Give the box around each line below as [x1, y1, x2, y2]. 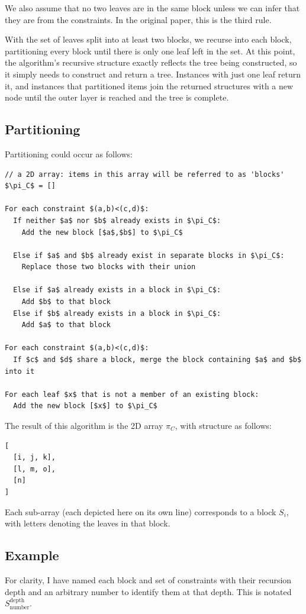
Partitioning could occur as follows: [5, 147, 133, 160]
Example [5, 546, 59, 564]
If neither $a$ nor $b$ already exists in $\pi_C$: [13, 216, 221, 225]
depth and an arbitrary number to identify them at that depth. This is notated [5, 585, 292, 597]
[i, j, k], [13, 453, 56, 462]
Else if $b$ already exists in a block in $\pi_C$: [13, 309, 221, 318]
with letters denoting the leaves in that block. [5, 517, 170, 529]
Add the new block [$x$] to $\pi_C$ [13, 402, 157, 411]
